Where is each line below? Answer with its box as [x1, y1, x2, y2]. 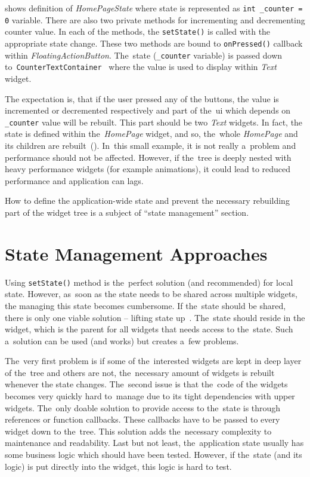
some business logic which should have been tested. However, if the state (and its [5, 448, 302, 461]
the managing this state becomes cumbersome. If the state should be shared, [5, 299, 286, 311]
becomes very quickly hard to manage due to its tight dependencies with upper [5, 390, 295, 402]
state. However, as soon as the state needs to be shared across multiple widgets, [5, 288, 297, 300]
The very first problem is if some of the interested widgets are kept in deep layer [5, 354, 302, 367]
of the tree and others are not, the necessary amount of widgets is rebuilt [5, 366, 275, 378]
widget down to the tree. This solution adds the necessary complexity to [5, 424, 272, 437]
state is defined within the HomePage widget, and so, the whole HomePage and [5, 127, 298, 140]
